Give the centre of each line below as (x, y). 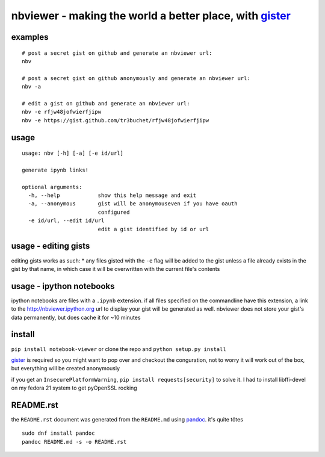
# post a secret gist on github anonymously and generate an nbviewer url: (136, 78)
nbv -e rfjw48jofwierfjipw (62, 112)
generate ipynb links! (55, 170)
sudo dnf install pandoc (58, 433)
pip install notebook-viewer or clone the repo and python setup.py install (119, 349)
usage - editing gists (51, 246)
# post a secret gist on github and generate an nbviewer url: (117, 53)
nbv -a (32, 87)
